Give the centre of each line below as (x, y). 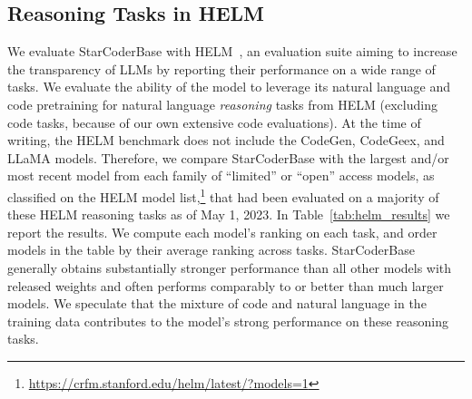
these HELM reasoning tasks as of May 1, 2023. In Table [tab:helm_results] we (229, 214)
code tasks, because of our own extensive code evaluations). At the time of (214, 122)
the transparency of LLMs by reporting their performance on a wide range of (221, 68)
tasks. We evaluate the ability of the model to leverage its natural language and (229, 87)
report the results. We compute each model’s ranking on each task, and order (222, 232)
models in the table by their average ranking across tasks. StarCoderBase (211, 250)
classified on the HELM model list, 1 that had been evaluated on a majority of (223, 195)
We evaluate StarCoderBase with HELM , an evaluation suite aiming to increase (232, 51)
